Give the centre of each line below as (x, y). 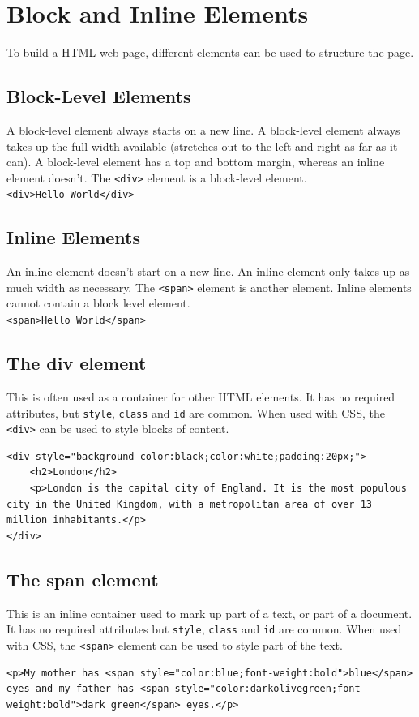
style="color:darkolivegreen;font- (270, 689)
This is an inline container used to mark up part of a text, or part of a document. (209, 613)
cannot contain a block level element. (98, 303)
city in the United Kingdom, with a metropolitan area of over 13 (190, 504)
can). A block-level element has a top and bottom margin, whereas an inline (196, 162)
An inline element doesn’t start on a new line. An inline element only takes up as (208, 271)
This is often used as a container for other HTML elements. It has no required (201, 396)
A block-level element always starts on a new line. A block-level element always (203, 129)
